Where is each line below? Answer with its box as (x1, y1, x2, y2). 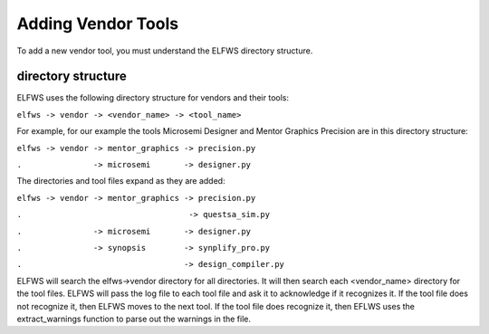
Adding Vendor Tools (16, 14, 179, 33)
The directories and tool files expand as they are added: (16, 176, 225, 186)
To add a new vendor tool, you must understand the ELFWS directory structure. (16, 45, 313, 56)
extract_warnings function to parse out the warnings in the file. (16, 313, 252, 324)
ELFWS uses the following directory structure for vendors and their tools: (16, 92, 290, 103)
